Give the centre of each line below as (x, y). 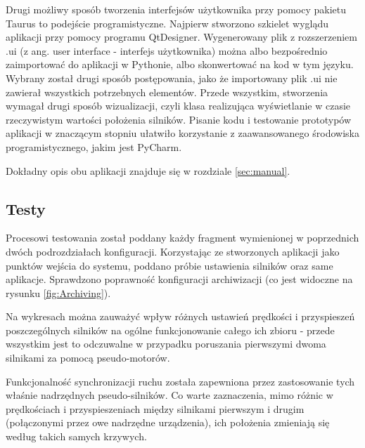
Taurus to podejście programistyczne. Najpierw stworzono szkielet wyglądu (167, 23)
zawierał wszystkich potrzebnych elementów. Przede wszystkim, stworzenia (167, 92)
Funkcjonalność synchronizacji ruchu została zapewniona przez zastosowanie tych (180, 381)
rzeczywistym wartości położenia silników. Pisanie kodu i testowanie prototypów (179, 119)
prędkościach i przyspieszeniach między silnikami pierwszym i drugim (155, 408)
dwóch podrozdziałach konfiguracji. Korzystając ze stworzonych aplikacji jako (173, 251)
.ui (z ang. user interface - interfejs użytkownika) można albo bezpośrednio (167, 50)
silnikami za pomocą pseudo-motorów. (88, 358)
